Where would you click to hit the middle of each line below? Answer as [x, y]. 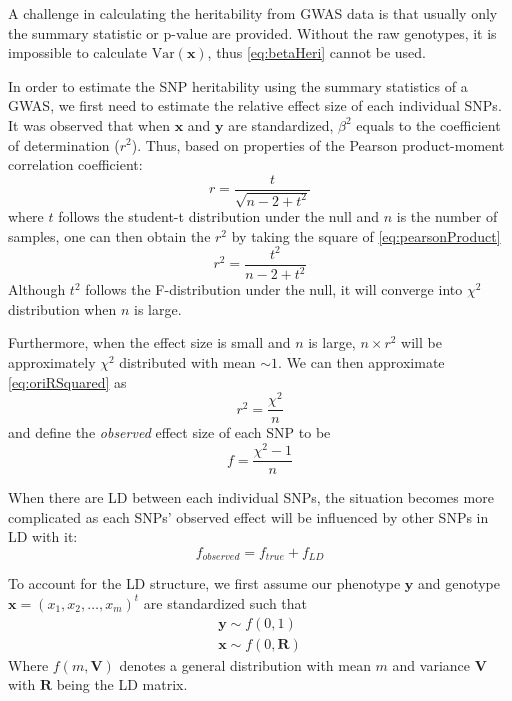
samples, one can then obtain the [109, 235]
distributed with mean [187, 362]
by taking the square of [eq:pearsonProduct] [366, 235]
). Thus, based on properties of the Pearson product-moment [318, 144]
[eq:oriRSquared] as [67, 381]
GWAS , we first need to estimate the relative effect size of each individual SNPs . [255, 105]
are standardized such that [225, 602]
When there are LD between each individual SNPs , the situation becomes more [251, 497]
